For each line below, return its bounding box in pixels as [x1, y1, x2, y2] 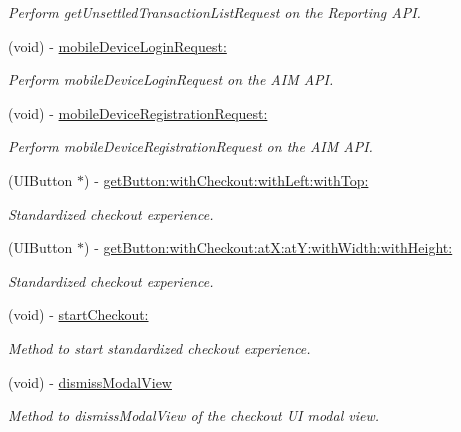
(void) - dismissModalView [8, 371, 172, 392]
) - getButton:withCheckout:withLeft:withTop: [84, 169, 369, 190]
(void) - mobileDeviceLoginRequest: [8, 35, 227, 56]
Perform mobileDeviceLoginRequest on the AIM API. [8, 69, 334, 90]
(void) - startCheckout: [8, 304, 149, 325]
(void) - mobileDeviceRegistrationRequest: [8, 102, 268, 123]
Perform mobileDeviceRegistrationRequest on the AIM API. [8, 136, 373, 157]
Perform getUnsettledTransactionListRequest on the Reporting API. [8, 2, 421, 22]
